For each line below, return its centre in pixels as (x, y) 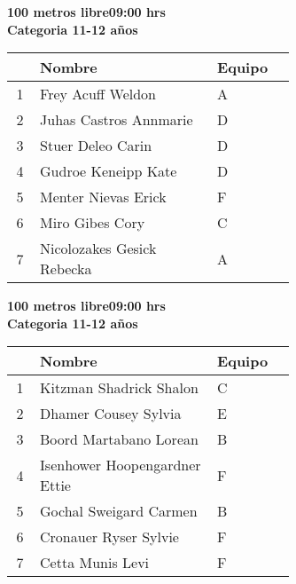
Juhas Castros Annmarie (117, 120)
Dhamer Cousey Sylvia (111, 414)
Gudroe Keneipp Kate (109, 171)
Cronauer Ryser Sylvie (109, 537)
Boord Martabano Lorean (119, 439)
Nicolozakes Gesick (98, 249)
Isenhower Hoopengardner (121, 465)
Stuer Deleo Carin (96, 146)
